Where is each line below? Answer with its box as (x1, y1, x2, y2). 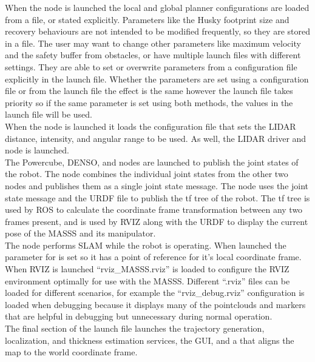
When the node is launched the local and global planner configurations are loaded (5, 1, 310, 13)
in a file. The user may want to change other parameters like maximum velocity (5, 36, 301, 49)
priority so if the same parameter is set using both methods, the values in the (5, 96, 293, 109)
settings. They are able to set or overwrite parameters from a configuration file (5, 60, 297, 73)
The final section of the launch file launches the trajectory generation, (5, 322, 265, 335)
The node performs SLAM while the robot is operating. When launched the (5, 238, 286, 251)
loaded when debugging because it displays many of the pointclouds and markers (5, 298, 306, 310)
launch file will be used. (5, 108, 92, 121)
